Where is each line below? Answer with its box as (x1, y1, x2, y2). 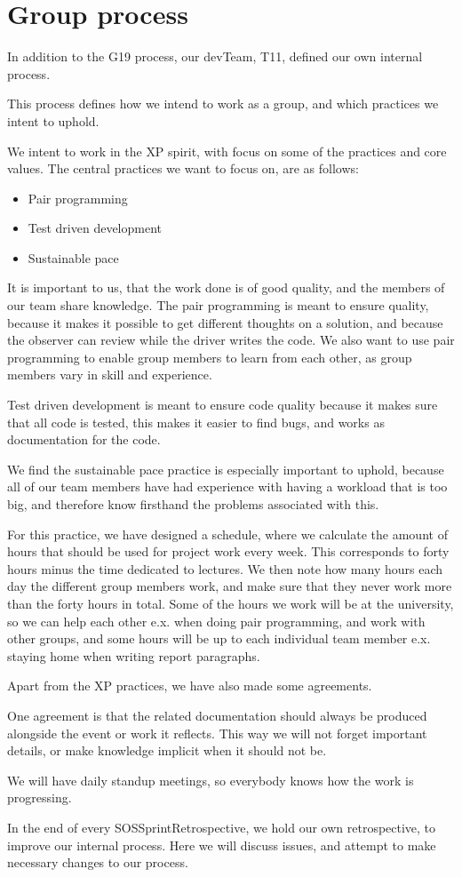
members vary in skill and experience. (7, 365, 212, 384)
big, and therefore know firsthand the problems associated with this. (7, 495, 379, 513)
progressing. (7, 788, 72, 807)
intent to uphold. (7, 111, 100, 130)
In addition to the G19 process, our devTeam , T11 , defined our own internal (7, 47, 423, 66)
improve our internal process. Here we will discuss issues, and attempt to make (7, 835, 436, 854)
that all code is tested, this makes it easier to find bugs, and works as (7, 412, 385, 431)
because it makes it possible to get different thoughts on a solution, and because (7, 313, 443, 331)
